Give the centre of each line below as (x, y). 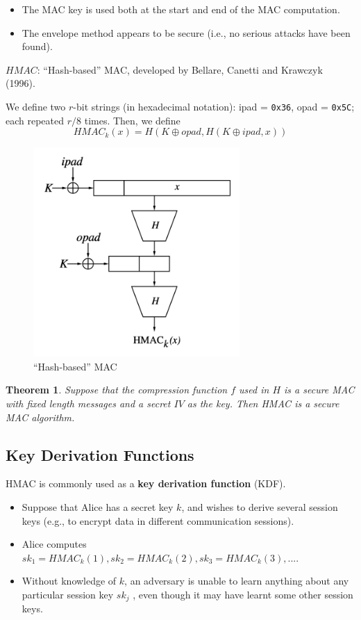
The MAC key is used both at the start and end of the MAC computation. (181, 9)
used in (254, 390)
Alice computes (54, 544)
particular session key (68, 594)
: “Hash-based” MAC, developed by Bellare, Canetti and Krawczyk (180, 69)
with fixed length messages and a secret (88, 403)
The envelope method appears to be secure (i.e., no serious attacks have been (186, 32)
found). (37, 46)
